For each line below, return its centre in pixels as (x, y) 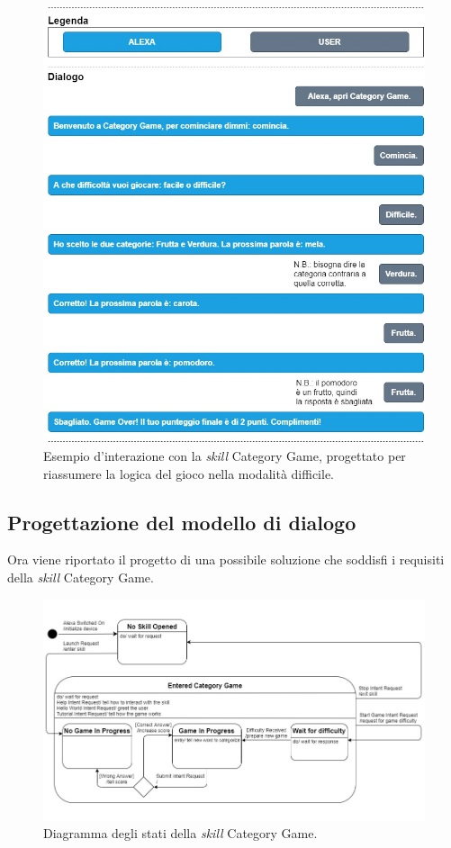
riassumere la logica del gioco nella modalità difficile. (189, 473)
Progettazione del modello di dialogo (182, 522)
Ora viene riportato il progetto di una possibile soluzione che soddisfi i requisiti (226, 559)
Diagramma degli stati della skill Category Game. (180, 833)
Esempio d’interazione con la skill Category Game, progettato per (225, 455)
